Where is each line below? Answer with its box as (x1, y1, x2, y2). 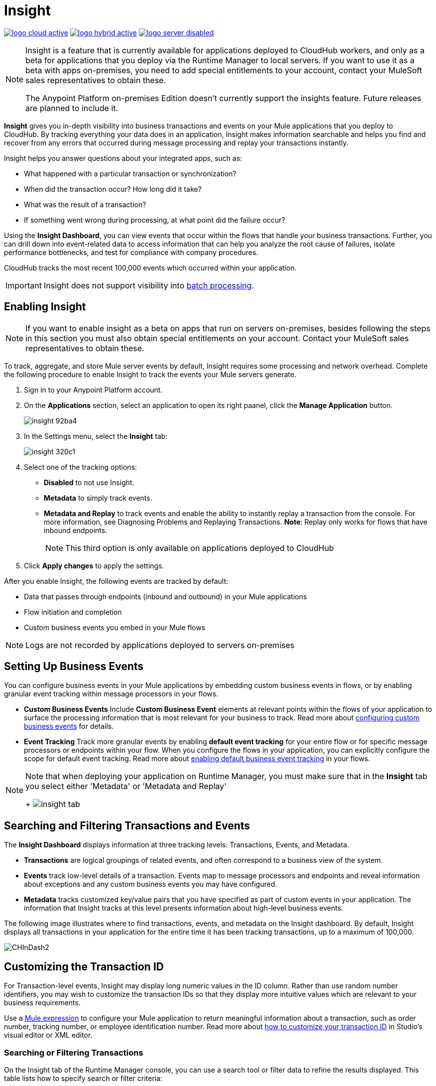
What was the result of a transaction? (24, 200, 146, 209)
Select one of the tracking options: (24, 462, 137, 471)
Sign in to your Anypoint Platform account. (24, 385, 163, 394)
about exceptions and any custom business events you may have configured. (24, 880, 277, 889)
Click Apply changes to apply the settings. (24, 561, 164, 570)
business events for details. (24, 722, 114, 731)
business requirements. (4, 998, 81, 1007)
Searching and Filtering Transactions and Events (4, 819, 250, 832)
